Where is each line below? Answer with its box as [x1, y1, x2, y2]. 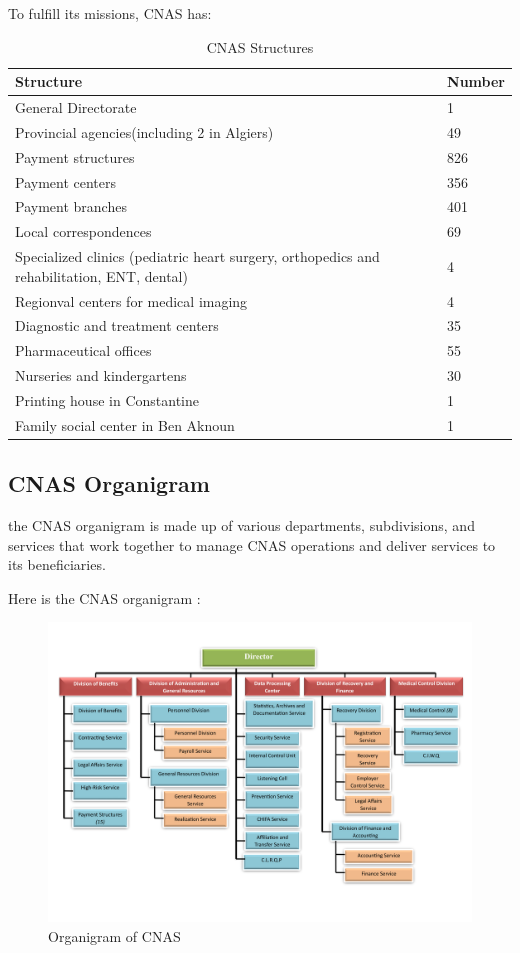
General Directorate [15, 97, 137, 118]
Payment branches [15, 196, 127, 217]
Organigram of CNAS [48, 925, 181, 946]
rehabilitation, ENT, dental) [15, 265, 188, 286]
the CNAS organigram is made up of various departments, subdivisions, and [8, 515, 475, 536]
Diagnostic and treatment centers [15, 315, 219, 336]
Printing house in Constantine [15, 389, 199, 410]
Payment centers [15, 171, 117, 192]
